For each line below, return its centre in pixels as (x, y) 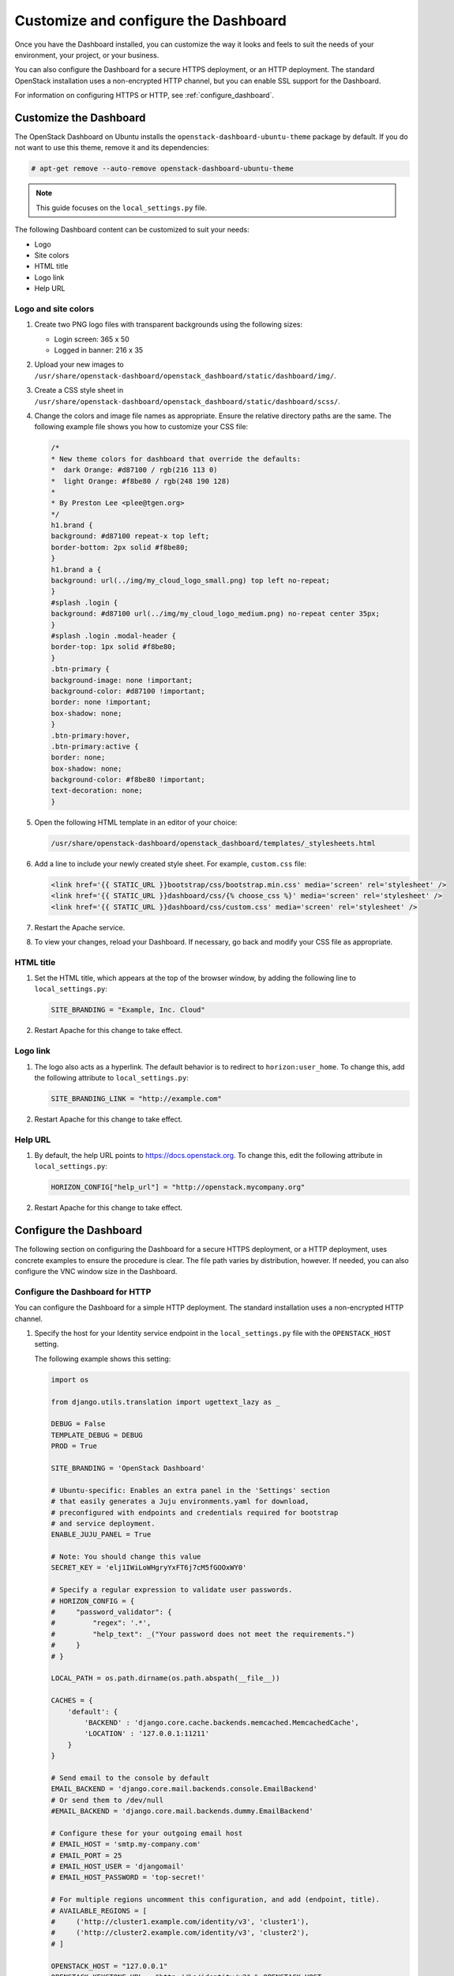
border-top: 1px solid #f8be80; (114, 647)
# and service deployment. (103, 1523)
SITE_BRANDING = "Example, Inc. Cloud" (128, 1010)
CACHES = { (72, 1701)
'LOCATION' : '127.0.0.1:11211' (146, 1734)
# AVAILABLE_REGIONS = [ (99, 1910)
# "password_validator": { (112, 1612)
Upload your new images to (79, 364)
